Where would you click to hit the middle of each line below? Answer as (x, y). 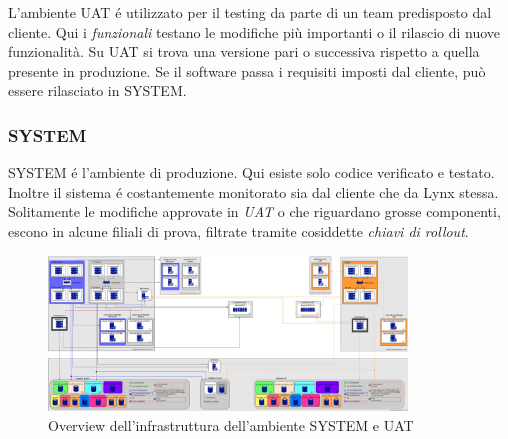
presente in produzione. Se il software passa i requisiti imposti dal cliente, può (247, 70)
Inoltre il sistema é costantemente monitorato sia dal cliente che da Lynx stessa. (253, 191)
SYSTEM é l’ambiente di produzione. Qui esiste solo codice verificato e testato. (251, 172)
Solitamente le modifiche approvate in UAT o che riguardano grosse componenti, (254, 211)
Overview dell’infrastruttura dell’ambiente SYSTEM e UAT (231, 424)
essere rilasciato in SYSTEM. (97, 90)
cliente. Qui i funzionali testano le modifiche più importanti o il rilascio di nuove (254, 31)
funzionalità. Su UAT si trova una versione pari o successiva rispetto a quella (244, 51)
